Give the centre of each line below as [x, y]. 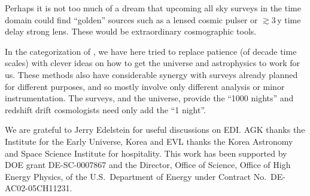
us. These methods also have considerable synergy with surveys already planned [151, 74]
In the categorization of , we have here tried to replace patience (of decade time [151, 51]
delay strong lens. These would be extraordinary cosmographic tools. [131, 31]
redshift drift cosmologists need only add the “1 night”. [106, 109]
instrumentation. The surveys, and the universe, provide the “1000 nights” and [149, 98]
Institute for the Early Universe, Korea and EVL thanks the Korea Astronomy [149, 141]
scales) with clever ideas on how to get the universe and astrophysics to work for [153, 63]
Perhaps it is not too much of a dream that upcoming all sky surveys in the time [153, 8]
